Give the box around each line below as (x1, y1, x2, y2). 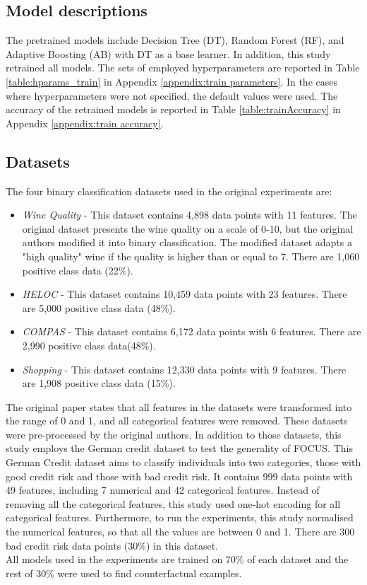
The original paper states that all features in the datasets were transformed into (6, 399, 352, 414)
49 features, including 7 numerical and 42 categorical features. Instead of (6, 482, 320, 497)
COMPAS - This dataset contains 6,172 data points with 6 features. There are (22, 324, 361, 339)
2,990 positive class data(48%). (22, 337, 156, 352)
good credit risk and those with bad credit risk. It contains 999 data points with (6, 468, 353, 483)
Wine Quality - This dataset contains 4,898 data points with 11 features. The (22, 207, 357, 222)
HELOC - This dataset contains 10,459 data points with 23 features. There (22, 286, 347, 301)
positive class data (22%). (22, 262, 133, 277)
